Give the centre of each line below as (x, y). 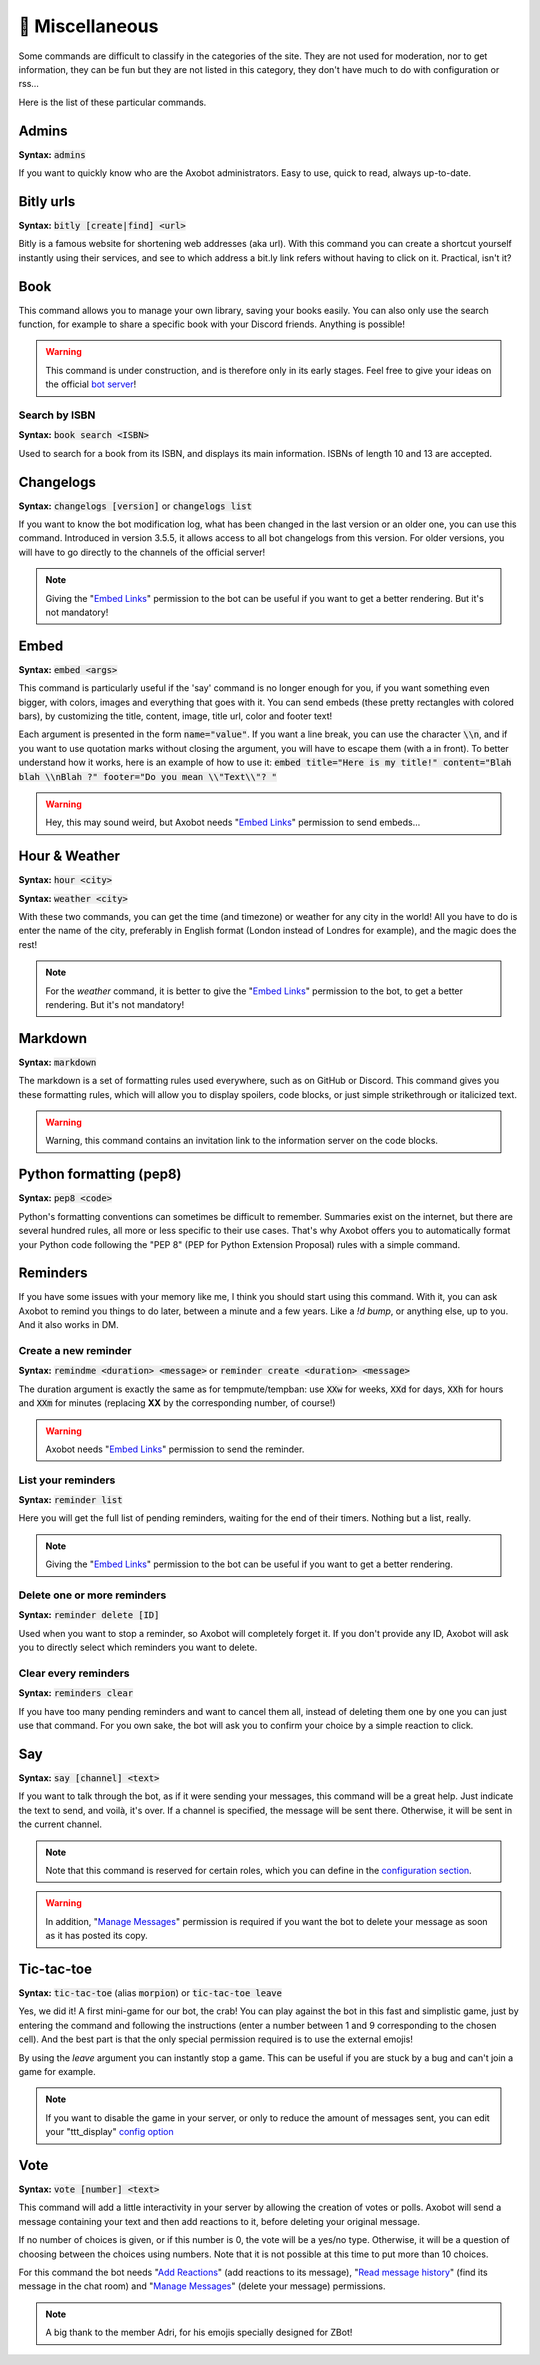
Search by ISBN (57, 415)
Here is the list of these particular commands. (112, 102)
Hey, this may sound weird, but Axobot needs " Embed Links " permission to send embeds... (233, 822)
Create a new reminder (75, 1351)
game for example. (57, 2071)
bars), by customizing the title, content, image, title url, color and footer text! (175, 716)
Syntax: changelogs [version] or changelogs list (135, 506)
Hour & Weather (69, 856)
